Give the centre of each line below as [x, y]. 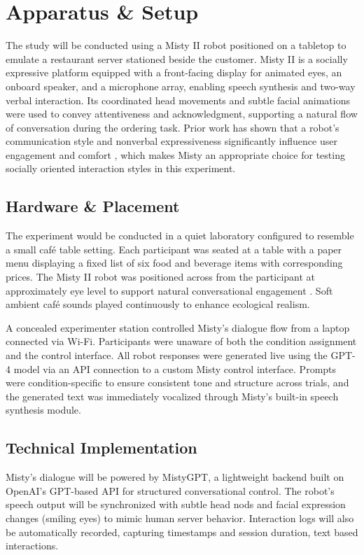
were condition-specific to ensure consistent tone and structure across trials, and [177, 382]
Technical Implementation [101, 448]
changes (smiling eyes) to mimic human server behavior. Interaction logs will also [180, 518]
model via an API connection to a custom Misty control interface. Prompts [175, 368]
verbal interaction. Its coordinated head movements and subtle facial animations [178, 100]
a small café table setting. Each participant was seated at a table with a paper [174, 249]
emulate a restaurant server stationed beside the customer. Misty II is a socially [177, 58]
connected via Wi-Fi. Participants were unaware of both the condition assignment [181, 341]
